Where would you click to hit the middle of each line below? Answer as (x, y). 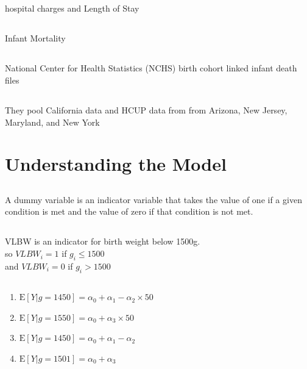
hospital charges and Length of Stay (72, 8)
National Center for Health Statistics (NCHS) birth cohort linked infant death (151, 68)
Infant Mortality (35, 38)
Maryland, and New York (52, 122)
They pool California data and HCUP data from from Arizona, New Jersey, (146, 109)
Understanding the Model (116, 164)
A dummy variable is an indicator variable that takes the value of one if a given (153, 199)
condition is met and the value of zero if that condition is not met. (129, 211)
